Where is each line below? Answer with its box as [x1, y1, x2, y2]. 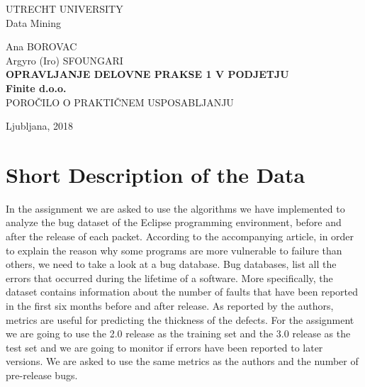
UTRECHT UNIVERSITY [6, 1, 123, 16]
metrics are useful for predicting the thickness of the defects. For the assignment [6, 312, 354, 327]
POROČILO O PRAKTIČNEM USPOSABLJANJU [6, 94, 234, 109]
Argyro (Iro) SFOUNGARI [6, 52, 123, 67]
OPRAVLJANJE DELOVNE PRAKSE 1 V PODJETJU [6, 67, 289, 82]
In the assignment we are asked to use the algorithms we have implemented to [6, 201, 345, 215]
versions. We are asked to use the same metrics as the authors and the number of [6, 354, 359, 369]
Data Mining [6, 15, 61, 30]
